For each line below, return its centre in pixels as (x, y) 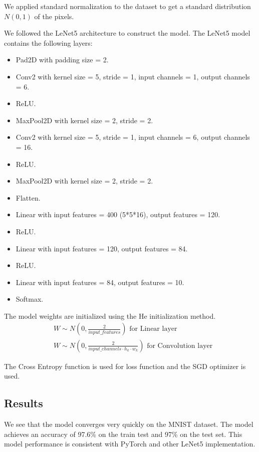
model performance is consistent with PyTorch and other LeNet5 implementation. (130, 444)
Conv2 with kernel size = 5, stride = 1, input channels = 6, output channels (133, 137)
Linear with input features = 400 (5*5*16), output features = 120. (118, 214)
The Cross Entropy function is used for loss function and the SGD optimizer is (125, 366)
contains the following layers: (48, 42)
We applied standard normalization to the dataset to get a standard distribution (127, 6)
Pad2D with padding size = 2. (62, 60)
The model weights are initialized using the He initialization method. (110, 315)
